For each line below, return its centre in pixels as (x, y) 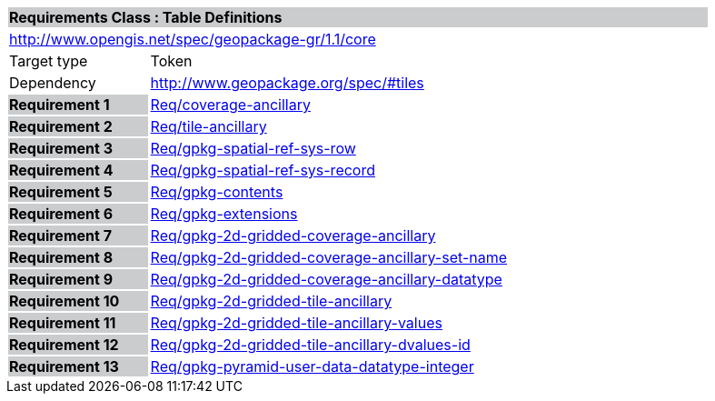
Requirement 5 (61, 192)
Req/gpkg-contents (217, 192)
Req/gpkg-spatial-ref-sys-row (253, 148)
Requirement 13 (64, 366)
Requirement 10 (65, 301)
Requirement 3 (61, 148)
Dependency (53, 83)
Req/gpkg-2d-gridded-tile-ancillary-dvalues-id (310, 345)
